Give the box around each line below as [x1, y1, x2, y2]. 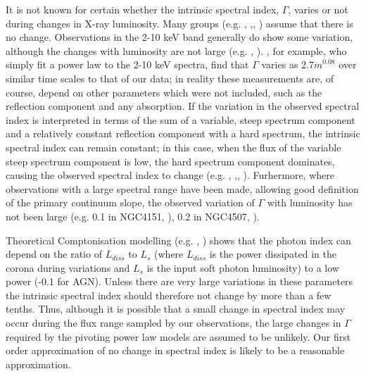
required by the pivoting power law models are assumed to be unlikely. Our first [6, 329, 351, 344]
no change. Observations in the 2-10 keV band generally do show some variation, [6, 30, 353, 44]
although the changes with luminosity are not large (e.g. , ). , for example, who [6, 43, 347, 58]
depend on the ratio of [6, 246, 102, 261]
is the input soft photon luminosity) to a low [146, 260, 339, 275]
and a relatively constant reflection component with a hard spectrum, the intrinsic [6, 126, 360, 141]
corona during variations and [6, 260, 130, 275]
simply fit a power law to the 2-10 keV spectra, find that [6, 57, 249, 72]
